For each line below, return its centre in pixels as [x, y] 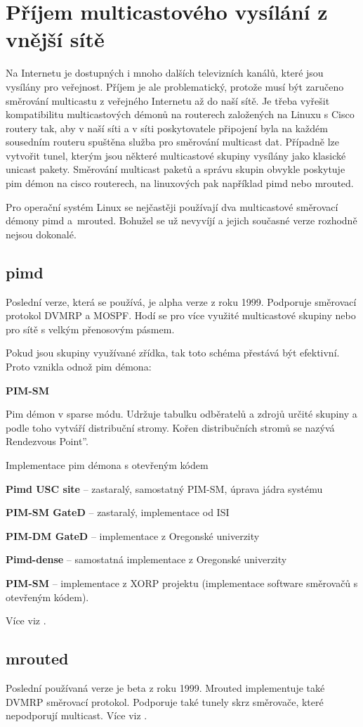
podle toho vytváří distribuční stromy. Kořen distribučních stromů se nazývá [170, 427]
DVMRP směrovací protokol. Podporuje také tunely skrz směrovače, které [165, 701]
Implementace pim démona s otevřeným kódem [107, 464]
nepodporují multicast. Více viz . [77, 715]
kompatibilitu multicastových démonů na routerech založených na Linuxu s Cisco [180, 114]
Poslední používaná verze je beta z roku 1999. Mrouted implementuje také [165, 687]
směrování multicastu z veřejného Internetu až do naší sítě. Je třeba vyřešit [168, 100]
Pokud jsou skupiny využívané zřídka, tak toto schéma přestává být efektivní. [173, 353]
